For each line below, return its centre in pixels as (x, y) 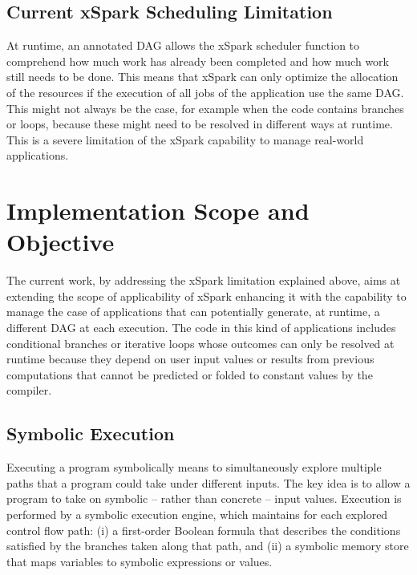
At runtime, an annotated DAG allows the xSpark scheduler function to (183, 45)
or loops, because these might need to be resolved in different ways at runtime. (200, 124)
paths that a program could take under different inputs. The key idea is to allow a (208, 482)
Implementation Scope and (158, 211)
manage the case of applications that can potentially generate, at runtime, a (193, 312)
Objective (61, 242)
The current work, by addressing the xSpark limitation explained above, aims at (204, 280)
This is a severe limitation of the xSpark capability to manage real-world (185, 139)
